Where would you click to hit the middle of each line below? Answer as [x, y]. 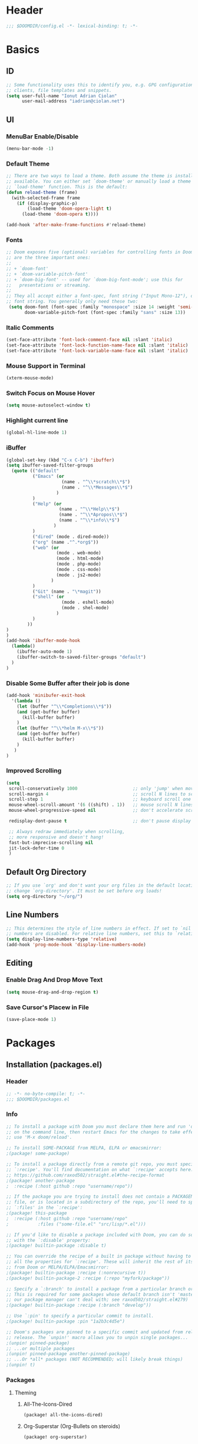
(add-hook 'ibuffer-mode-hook [43, 641]
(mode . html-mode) [80, 559]
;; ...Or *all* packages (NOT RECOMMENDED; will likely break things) [95, 1359]
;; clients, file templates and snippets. [59, 90]
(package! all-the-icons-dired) [63, 1415]
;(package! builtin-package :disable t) [57, 1246]
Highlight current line [37, 421]
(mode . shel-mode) [85, 608]
